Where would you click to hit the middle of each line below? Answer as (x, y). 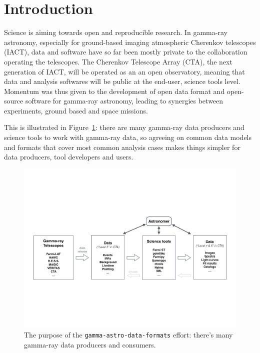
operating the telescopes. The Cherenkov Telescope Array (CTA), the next (118, 61)
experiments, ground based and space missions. (76, 110)
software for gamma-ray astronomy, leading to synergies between (124, 101)
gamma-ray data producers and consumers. (90, 344)
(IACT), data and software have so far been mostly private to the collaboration (126, 52)
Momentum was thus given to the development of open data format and (114, 91)
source (14, 101)
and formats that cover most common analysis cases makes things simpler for (122, 147)
